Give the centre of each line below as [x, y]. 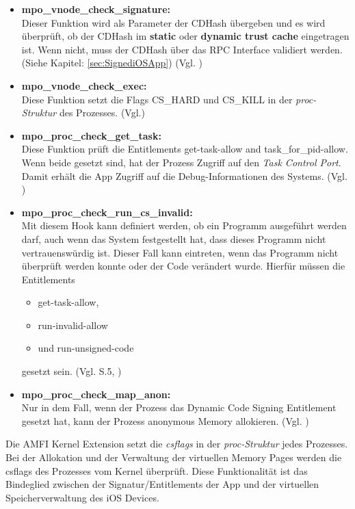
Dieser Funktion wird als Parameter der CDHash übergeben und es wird [173, 22]
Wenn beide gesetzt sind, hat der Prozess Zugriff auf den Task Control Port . [181, 162]
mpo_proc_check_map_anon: [96, 394]
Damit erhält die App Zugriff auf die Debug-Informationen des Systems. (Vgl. [184, 175]
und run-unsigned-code [86, 348]
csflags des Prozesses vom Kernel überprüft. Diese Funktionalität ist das [157, 470]
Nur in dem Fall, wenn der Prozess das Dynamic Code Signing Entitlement [179, 407]
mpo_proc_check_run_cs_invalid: [107, 212]
